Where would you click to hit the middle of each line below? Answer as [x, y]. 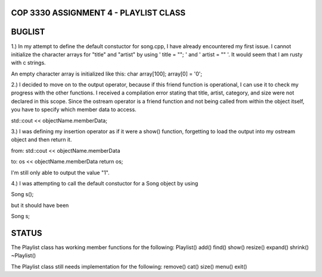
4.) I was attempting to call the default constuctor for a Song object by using [105, 183]
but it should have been [40, 205]
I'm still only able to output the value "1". [60, 172]
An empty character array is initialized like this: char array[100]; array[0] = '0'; [107, 74]
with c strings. [28, 63]
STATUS [27, 233]
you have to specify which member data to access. [74, 109]
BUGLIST [28, 32]
